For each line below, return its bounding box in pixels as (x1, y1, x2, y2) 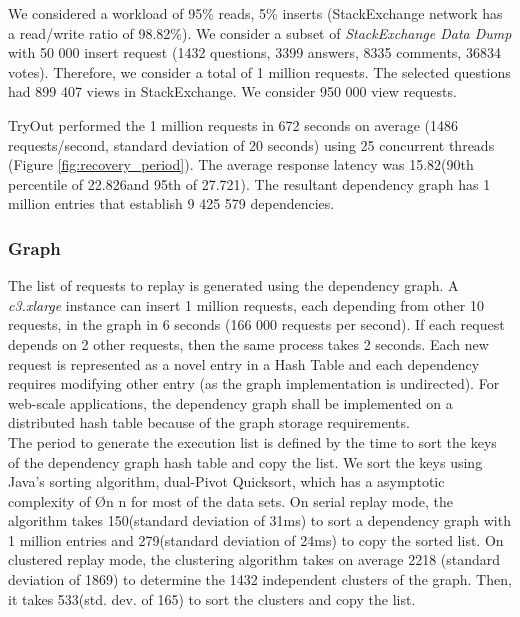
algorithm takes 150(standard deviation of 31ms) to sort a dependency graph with (8, 510, 511, 531)
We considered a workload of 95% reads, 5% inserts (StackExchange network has (8, 3, 503, 23)
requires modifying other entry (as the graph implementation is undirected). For (8, 373, 500, 394)
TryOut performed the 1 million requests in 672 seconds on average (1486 (8, 114, 459, 135)
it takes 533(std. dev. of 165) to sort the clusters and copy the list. (8, 588, 416, 609)
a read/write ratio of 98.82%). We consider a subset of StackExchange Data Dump (8, 22, 512, 43)
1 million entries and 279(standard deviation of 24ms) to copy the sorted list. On (8, 529, 504, 550)
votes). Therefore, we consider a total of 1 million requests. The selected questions (8, 61, 511, 82)
